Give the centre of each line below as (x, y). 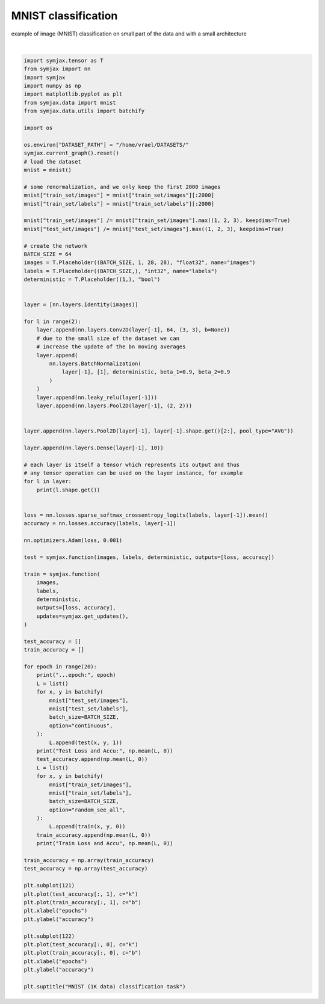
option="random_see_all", (87, 810)
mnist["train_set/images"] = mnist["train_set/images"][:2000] (119, 195)
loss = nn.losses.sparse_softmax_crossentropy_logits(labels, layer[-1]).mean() (146, 515)
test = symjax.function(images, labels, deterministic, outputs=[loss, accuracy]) (149, 557)
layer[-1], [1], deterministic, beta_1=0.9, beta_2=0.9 (146, 372)
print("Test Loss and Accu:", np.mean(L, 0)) (105, 751)
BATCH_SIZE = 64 (48, 254)
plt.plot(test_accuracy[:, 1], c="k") (81, 894)
